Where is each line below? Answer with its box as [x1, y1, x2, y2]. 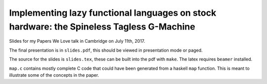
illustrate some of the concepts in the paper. [9, 72, 99, 78]
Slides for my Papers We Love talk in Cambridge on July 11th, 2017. [9, 38, 145, 44]
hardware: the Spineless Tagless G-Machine [9, 21, 195, 32]
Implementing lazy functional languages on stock [9, 7, 217, 18]
